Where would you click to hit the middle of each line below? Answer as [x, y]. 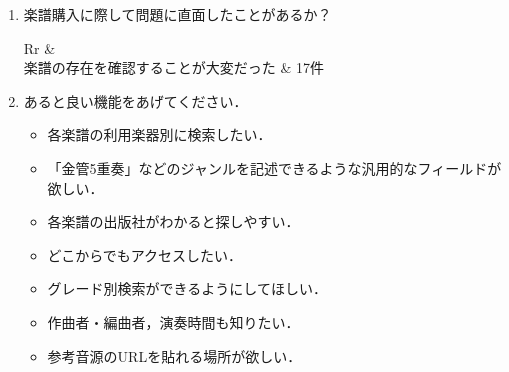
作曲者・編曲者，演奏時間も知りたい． [173, 321]
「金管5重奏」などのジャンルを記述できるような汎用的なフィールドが [274, 167]
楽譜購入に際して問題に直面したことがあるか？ [177, 14]
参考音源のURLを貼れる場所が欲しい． [174, 355]
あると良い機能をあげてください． [135, 100]
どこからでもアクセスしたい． [145, 254]
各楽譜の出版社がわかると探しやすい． [173, 221]
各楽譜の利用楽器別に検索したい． [159, 134]
